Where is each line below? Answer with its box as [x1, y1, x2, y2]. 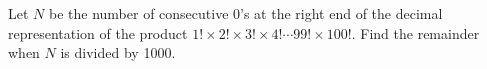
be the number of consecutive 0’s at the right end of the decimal [48, 3, 443, 23]
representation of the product [8, 22, 188, 43]
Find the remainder [360, 22, 480, 43]
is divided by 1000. [60, 42, 176, 63]
